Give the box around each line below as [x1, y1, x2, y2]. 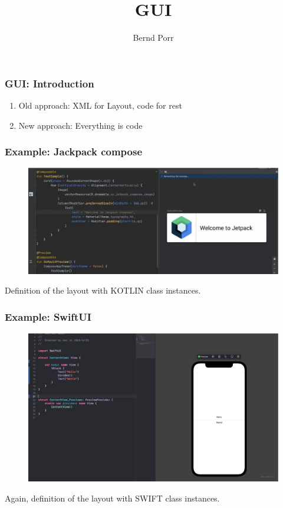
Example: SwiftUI [5, 309, 91, 324]
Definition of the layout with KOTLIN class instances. [5, 284, 201, 297]
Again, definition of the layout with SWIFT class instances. [5, 491, 220, 504]
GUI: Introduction [5, 76, 94, 90]
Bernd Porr [133, 31, 174, 44]
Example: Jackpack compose [5, 144, 143, 159]
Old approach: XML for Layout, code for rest [18, 99, 182, 112]
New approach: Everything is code [18, 119, 143, 131]
